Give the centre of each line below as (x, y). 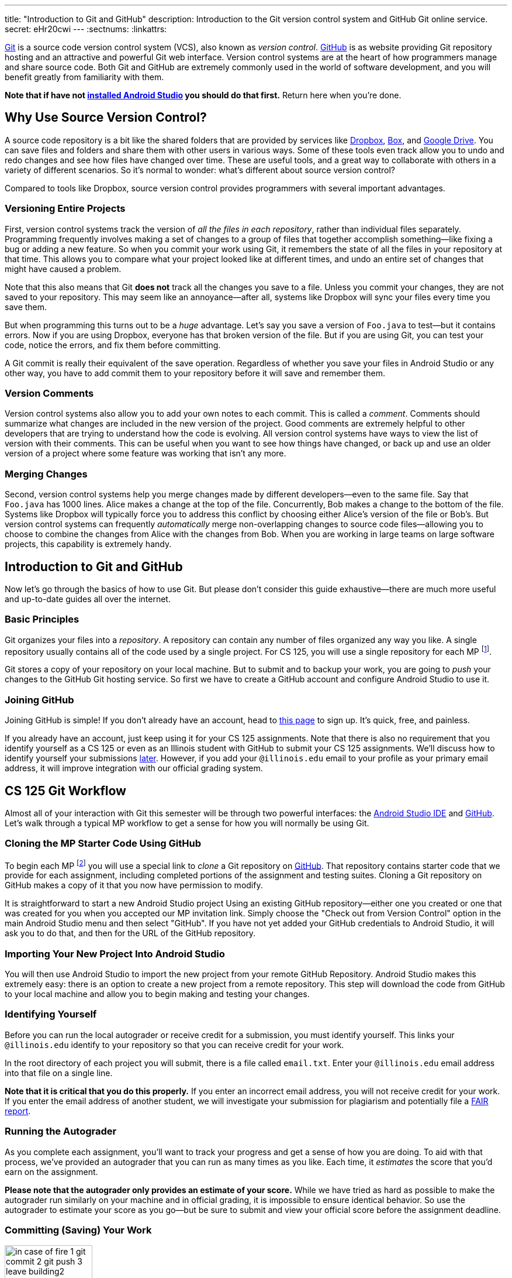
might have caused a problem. (63, 269)
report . (18, 1111)
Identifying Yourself (51, 1014)
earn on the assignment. (51, 1171)
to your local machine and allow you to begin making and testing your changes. (157, 994)
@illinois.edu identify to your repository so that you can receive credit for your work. (174, 1045)
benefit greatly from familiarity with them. (84, 77)
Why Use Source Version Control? (106, 118)
